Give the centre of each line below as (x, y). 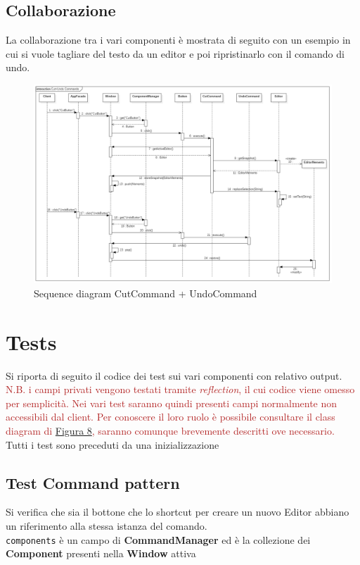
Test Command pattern (93, 482)
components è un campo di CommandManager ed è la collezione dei (158, 539)
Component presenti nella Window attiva (101, 553)
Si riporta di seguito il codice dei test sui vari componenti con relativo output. (174, 375)
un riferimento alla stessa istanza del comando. (107, 526)
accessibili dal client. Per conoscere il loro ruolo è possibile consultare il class (171, 417)
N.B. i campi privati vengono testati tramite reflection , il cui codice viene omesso (180, 389)
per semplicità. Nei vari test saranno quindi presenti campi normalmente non (172, 403)
